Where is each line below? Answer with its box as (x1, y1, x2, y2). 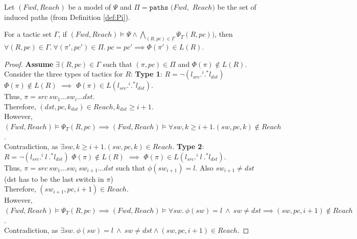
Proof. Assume (4, 58, 54, 69)
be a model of (68, 2, 111, 12)
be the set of (217, 2, 256, 12)
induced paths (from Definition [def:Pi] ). (4, 11, 130, 22)
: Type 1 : (130, 68, 162, 79)
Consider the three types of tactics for (4, 68, 123, 79)
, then (215, 29, 233, 39)
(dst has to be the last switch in (4, 173, 104, 184)
